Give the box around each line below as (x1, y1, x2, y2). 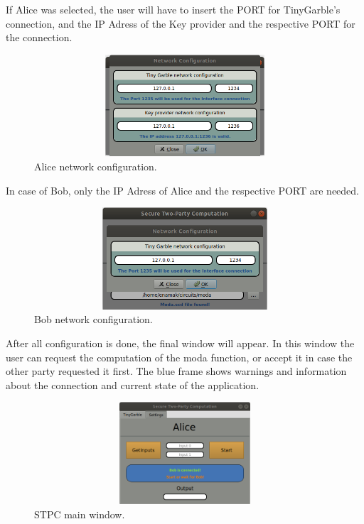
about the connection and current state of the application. (6, 377, 259, 392)
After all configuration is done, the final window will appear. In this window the (6, 335, 355, 350)
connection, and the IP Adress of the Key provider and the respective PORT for (6, 16, 355, 31)
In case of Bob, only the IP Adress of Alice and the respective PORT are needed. (6, 182, 359, 197)
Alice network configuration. (34, 158, 157, 173)
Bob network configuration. (34, 312, 153, 327)
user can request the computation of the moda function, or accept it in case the (6, 349, 353, 364)
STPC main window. (34, 506, 125, 521)
